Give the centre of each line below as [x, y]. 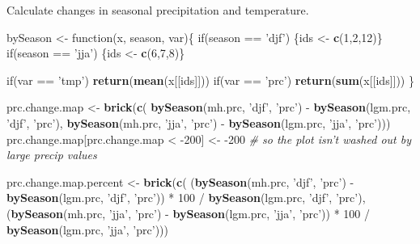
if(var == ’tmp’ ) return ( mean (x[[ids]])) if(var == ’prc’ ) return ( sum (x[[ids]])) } [210, 80]
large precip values [52, 155]
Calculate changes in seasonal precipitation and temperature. [158, 10]
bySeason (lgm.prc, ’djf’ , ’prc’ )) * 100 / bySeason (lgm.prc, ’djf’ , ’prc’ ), [186, 198]
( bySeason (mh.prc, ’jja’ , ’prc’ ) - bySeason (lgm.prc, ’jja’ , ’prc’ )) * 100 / [188, 213]
